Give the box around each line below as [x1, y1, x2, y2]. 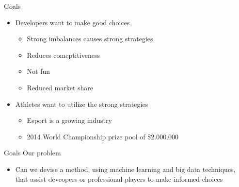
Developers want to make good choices [15, 17, 130, 27]
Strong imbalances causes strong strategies [27, 34, 153, 44]
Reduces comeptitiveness [27, 50, 100, 60]
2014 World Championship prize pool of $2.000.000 [27, 131, 179, 141]
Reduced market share [27, 82, 94, 92]
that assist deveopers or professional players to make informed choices [15, 173, 223, 184]
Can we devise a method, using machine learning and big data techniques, [15, 164, 236, 174]
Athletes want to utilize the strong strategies [15, 99, 148, 109]
